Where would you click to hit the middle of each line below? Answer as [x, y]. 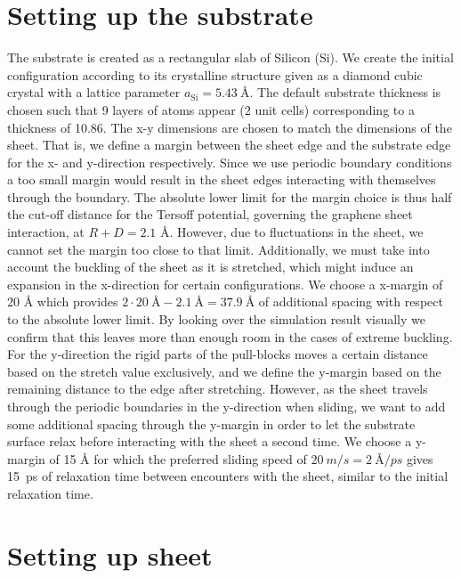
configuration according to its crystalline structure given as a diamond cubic [215, 74]
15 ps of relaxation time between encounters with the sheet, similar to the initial [228, 476]
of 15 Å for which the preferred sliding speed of [178, 458]
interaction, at [46, 232]
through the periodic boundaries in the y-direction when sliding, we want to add [226, 406]
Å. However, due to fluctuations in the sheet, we [292, 232]
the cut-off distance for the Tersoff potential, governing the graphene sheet [210, 214]
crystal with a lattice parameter [94, 92]
